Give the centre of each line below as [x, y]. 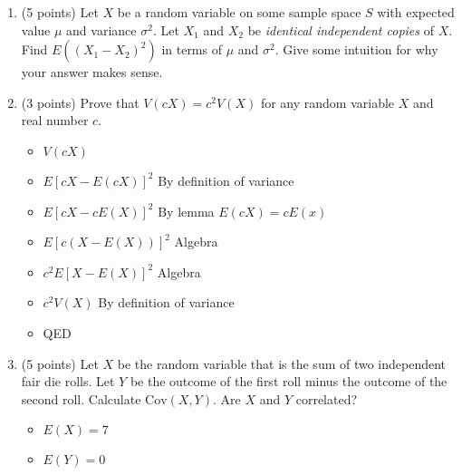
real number [55, 120]
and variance [101, 29]
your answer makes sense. [92, 72]
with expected [416, 12]
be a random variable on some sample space [239, 12]
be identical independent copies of [341, 29]
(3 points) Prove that [80, 102]
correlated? [327, 398]
